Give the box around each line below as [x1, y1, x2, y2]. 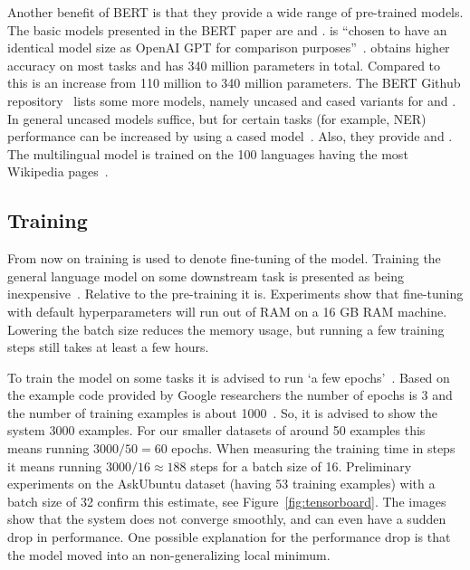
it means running [7, 456, 102, 475]
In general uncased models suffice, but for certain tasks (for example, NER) [7, 109, 427, 128]
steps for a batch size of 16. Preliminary [190, 456, 412, 475]
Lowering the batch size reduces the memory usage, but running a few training [7, 319, 445, 338]
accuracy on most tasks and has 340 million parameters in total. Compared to [7, 55, 441, 74]
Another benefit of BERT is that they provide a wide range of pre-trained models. [7, 3, 464, 21]
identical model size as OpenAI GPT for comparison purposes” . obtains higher [7, 38, 450, 57]
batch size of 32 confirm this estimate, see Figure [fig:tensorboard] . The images [7, 491, 446, 510]
